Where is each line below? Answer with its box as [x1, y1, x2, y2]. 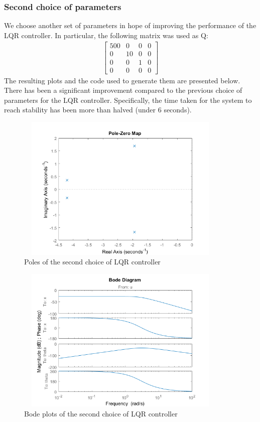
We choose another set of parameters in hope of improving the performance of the [4, 20, 256, 31]
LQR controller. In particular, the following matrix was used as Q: [4, 30, 208, 40]
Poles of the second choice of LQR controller [24, 256, 161, 267]
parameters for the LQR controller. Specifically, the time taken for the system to [4, 94, 252, 105]
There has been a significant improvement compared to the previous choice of [4, 85, 242, 95]
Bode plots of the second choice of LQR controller [24, 408, 178, 418]
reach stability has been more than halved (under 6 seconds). [4, 104, 192, 115]
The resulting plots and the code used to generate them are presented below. [4, 75, 240, 85]
